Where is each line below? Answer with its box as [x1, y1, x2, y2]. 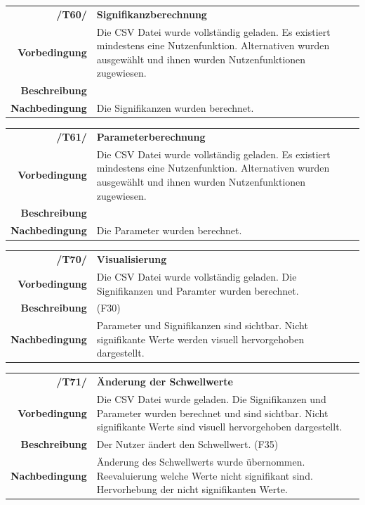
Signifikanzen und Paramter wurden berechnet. [96, 283, 299, 298]
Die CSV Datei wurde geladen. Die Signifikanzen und [96, 392, 326, 407]
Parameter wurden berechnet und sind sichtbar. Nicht [96, 405, 328, 420]
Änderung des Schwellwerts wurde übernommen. [96, 454, 305, 468]
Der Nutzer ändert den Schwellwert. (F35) [96, 437, 279, 452]
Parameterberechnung [96, 129, 206, 143]
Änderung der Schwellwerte [96, 374, 233, 389]
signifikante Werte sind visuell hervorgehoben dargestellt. [96, 419, 343, 434]
